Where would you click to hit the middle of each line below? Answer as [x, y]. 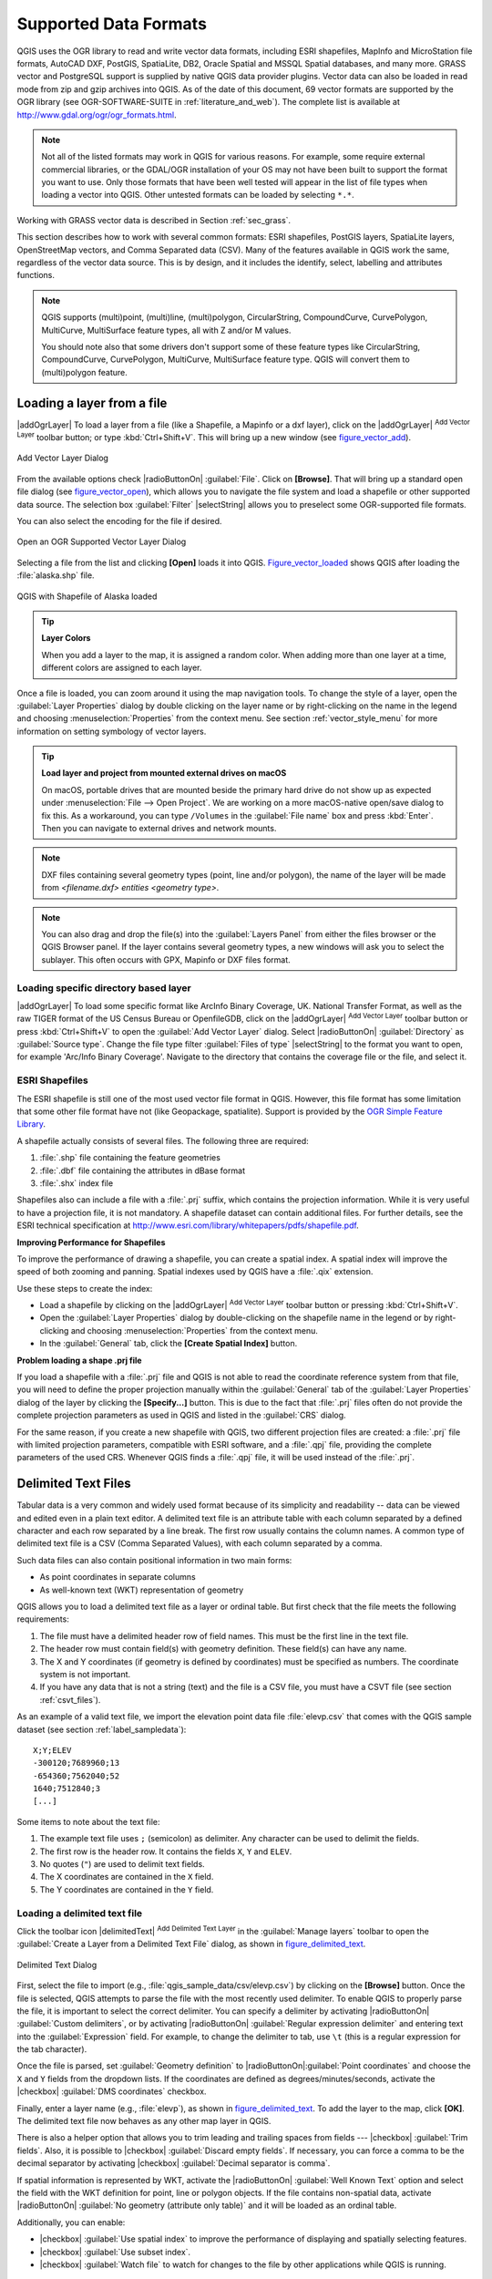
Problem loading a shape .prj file [79, 1360]
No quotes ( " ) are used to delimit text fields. [122, 1864]
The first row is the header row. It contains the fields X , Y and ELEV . [166, 1851]
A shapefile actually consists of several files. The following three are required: [163, 1140]
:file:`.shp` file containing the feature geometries [130, 1158]
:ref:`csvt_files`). [70, 1699]
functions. [36, 275]
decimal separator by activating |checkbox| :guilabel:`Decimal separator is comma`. [174, 2163]
